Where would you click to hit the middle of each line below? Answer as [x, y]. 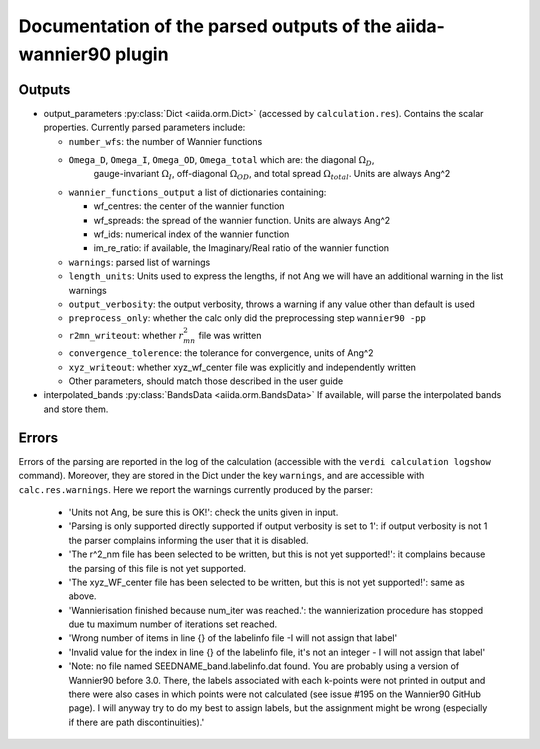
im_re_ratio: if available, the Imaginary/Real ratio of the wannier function [241, 248]
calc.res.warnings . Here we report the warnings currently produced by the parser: [196, 489]
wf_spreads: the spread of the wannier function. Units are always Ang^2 [242, 220]
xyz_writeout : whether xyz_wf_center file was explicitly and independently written [242, 367]
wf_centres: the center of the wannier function [189, 206]
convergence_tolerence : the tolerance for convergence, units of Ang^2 [221, 353]
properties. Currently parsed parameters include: [144, 127]
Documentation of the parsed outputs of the [205, 26]
